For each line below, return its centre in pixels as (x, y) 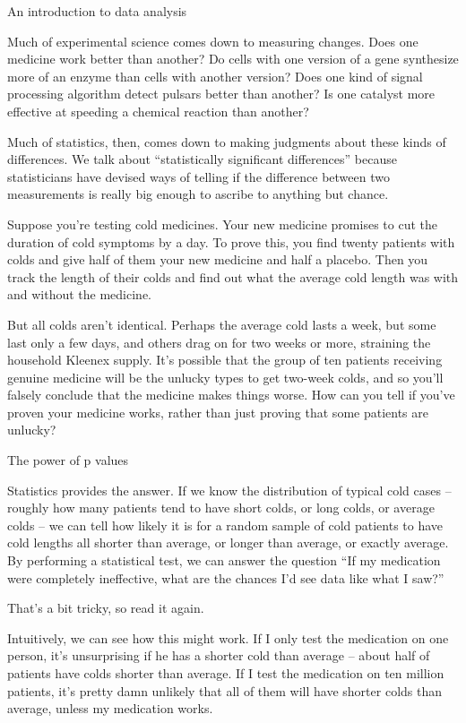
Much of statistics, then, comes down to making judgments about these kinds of (227, 141)
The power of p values (68, 460)
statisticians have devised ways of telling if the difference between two (198, 176)
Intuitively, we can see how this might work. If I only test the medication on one (228, 637)
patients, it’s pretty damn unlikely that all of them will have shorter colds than (225, 690)
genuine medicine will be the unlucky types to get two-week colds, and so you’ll (225, 377)
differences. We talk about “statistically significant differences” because (202, 159)
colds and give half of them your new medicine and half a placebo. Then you (218, 259)
